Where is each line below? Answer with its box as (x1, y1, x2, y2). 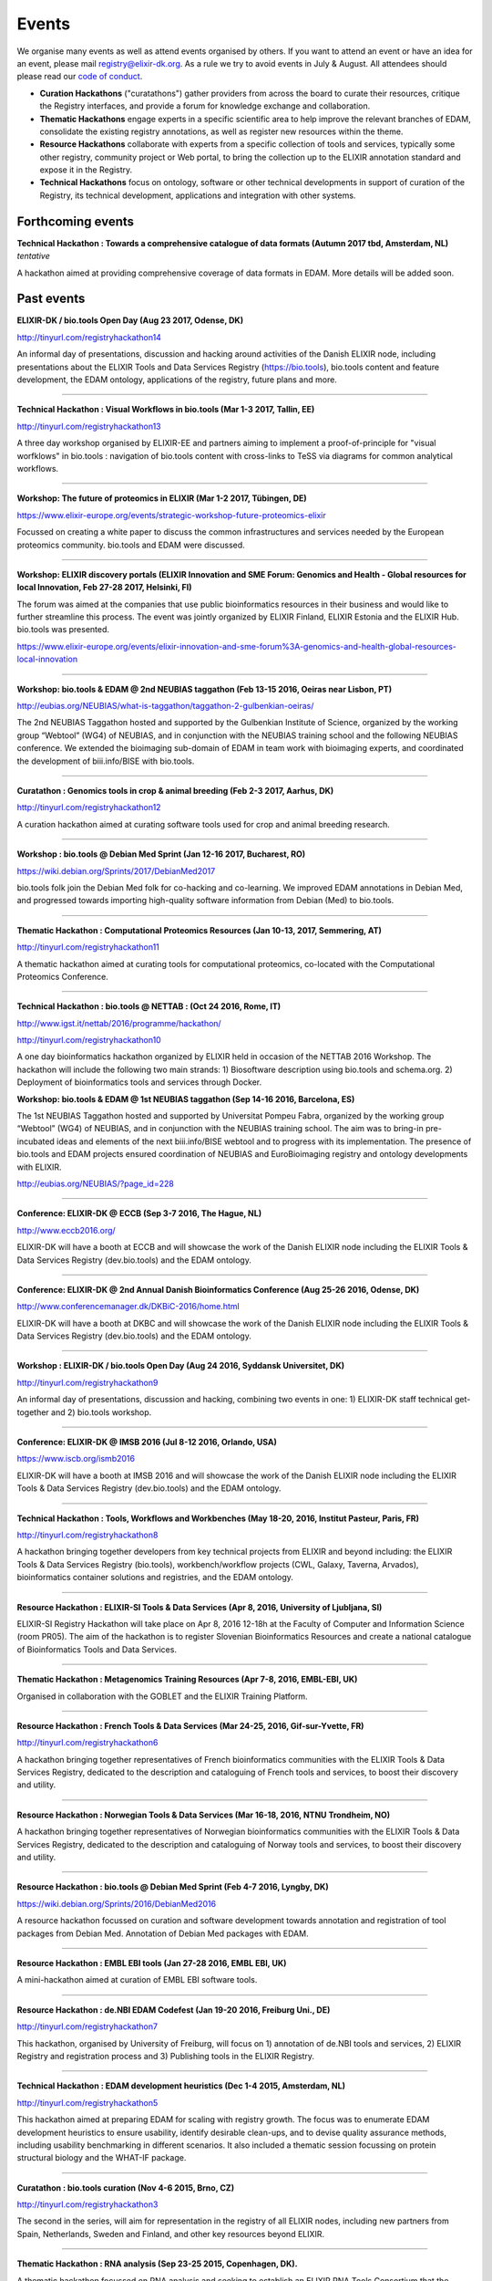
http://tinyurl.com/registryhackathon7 (16, 2021, 159, 2032)
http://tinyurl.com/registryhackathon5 (16, 2097, 159, 2108)
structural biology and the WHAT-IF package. (16, 2152, 187, 2163)
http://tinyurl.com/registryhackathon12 (16, 802, 161, 813)
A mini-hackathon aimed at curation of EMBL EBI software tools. (16, 1974, 258, 1985)
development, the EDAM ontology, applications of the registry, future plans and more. (16, 374, 337, 385)
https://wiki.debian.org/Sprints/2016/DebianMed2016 (16, 1898, 217, 1909)
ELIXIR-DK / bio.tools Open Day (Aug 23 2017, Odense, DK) (16, 315, 244, 326)
